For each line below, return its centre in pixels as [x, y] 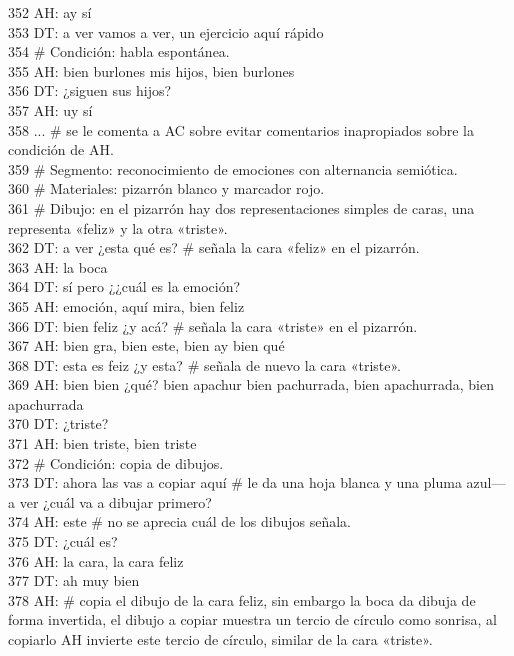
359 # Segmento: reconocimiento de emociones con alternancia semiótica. [233, 168]
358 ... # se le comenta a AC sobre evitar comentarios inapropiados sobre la [241, 129]
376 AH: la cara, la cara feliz [96, 560]
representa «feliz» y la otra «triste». [118, 227]
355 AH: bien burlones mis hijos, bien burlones [151, 70]
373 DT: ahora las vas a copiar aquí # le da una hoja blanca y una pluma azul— [257, 482]
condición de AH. [61, 149]
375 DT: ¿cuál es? [63, 541]
